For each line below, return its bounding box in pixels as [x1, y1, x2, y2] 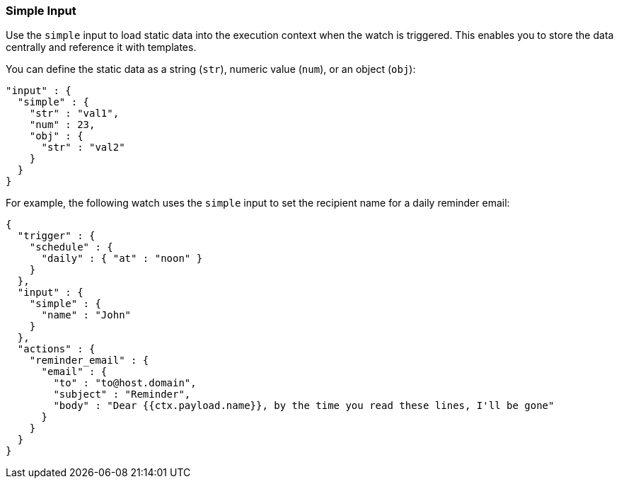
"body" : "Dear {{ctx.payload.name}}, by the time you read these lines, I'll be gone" [53, 400, 555, 412]
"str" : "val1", [29, 108, 120, 120]
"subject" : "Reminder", [53, 388, 191, 401]
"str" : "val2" [41, 142, 125, 154]
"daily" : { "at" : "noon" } [41, 253, 203, 265]
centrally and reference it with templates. [6, 41, 197, 54]
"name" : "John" [41, 309, 132, 321]
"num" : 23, [29, 119, 96, 131]
